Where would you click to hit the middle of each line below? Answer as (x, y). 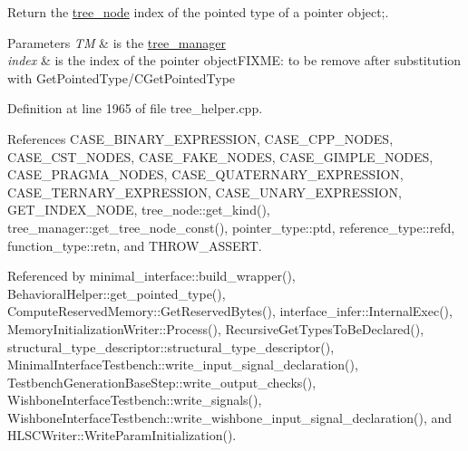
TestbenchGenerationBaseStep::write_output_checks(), (162, 382)
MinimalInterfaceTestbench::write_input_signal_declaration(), (183, 365)
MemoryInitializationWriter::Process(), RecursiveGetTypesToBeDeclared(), (216, 328)
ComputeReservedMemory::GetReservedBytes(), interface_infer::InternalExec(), (230, 311)
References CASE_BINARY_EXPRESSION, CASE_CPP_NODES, (200, 138)
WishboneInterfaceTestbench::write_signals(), (135, 400)
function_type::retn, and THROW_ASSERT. (135, 245)
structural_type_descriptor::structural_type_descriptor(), (171, 346)
